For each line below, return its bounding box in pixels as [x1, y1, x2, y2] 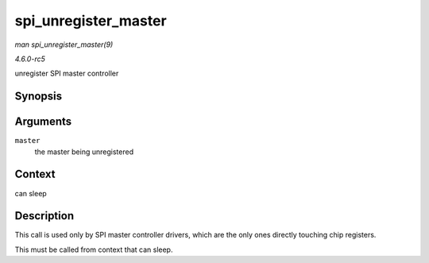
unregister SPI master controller [14, 68, 119, 79]
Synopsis [14, 90, 63, 103]
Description [14, 209, 75, 222]
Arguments [14, 115, 72, 129]
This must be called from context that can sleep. [14, 245, 173, 254]
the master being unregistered [34, 147, 134, 157]
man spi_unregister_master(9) [14, 40, 114, 49]
